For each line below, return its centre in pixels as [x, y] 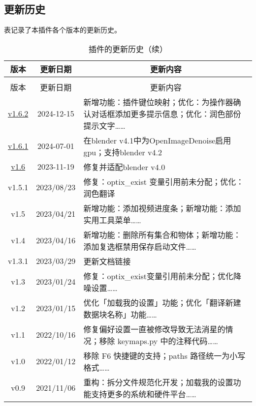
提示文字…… [104, 125]
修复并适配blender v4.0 [124, 167]
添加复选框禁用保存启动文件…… [140, 246]
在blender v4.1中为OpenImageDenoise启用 [157, 140]
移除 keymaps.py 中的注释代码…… [159, 341]
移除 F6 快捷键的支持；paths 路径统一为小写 [164, 355]
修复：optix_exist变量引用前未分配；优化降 [162, 276]
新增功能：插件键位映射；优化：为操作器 [158, 102]
